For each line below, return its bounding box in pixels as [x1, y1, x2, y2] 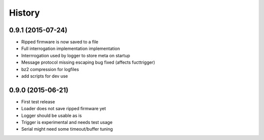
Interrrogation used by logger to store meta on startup [21, 52, 131, 58]
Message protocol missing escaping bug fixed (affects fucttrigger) [21, 59, 155, 66]
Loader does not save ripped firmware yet [21, 106, 106, 112]
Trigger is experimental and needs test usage [21, 119, 112, 125]
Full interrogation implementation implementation [21, 46, 120, 51]
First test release [21, 98, 55, 105]
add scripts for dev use [21, 73, 68, 79]
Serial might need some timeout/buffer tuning [21, 126, 113, 132]
